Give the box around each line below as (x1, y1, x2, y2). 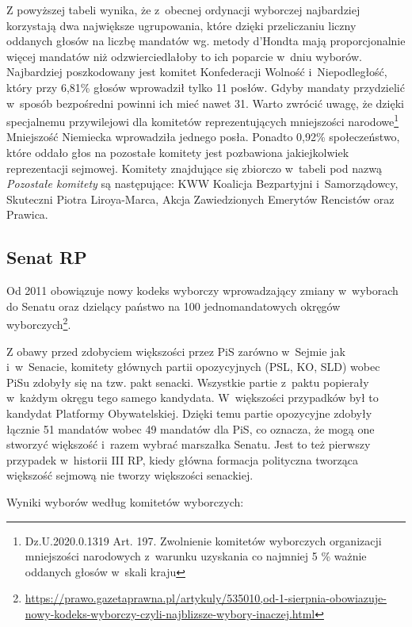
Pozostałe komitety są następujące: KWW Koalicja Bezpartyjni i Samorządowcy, (6, 175, 399, 192)
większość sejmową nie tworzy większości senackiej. (6, 467, 254, 484)
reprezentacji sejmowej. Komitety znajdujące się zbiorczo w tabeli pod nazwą (6, 159, 382, 176)
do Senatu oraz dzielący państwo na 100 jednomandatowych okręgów (6, 297, 341, 314)
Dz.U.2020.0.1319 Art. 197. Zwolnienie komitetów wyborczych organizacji (25, 532, 382, 549)
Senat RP (6, 245, 87, 270)
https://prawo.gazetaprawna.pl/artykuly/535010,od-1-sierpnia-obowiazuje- (25, 590, 387, 606)
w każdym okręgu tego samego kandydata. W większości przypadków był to (6, 389, 379, 406)
